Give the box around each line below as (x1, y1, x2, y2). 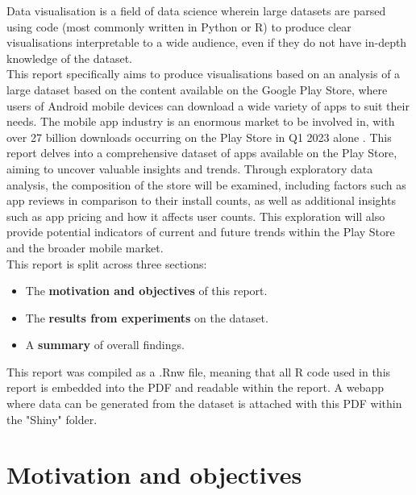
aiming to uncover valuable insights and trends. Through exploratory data (6, 160, 373, 177)
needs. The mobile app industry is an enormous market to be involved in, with (6, 113, 395, 130)
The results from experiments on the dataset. (25, 309, 268, 326)
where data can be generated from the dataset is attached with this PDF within (6, 395, 402, 412)
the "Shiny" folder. (6, 410, 98, 427)
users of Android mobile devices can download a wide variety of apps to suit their (6, 97, 410, 114)
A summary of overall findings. (25, 336, 185, 353)
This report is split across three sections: (6, 255, 207, 272)
